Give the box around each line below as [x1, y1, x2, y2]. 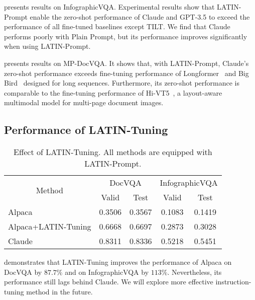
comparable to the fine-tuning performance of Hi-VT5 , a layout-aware [4, 87, 222, 98]
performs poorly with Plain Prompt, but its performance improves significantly [4, 31, 247, 41]
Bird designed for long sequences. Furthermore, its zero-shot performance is [4, 78, 239, 88]
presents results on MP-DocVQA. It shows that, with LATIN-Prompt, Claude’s [4, 57, 249, 68]
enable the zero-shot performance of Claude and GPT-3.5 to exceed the [30, 11, 250, 22]
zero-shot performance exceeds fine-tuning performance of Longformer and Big [4, 67, 249, 78]
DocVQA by [4, 266, 42, 277]
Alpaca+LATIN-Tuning [8, 220, 91, 233]
